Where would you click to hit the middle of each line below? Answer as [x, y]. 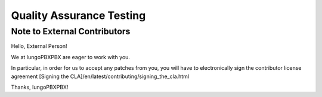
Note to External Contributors [71, 31]
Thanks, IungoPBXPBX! [40, 87]
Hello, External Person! [39, 46]
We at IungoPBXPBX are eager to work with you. [71, 57]
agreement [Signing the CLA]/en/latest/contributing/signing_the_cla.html [100, 76]
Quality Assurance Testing [78, 15]
